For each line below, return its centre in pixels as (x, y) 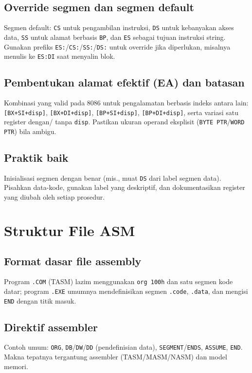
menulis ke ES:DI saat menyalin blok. (60, 56)
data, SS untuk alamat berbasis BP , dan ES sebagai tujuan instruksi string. (115, 37)
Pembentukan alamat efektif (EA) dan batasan (124, 82)
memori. (16, 366)
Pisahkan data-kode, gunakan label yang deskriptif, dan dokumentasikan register (125, 187)
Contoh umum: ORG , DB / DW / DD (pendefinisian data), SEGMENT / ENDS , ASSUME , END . (123, 347)
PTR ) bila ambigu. (30, 131)
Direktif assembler (51, 327)
